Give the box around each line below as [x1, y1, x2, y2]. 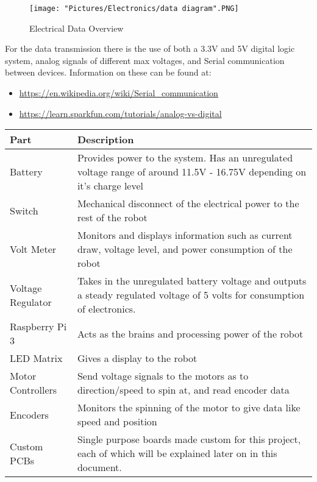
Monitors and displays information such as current [77, 228, 293, 243]
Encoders [10, 407, 49, 422]
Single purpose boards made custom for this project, [77, 432, 301, 447]
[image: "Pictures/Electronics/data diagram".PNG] [29, 4, 239, 13]
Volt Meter [10, 242, 57, 257]
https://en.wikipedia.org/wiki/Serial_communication [19, 87, 218, 99]
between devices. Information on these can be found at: [5, 66, 212, 79]
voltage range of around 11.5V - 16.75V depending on [77, 165, 307, 179]
